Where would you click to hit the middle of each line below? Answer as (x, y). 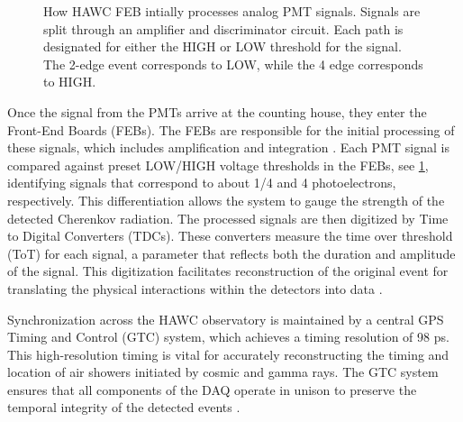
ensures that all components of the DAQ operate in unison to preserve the (212, 389)
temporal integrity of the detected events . (124, 407)
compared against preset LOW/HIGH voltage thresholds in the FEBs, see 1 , (218, 165)
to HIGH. (70, 82)
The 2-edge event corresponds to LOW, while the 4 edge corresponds (233, 64)
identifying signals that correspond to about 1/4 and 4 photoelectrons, (202, 183)
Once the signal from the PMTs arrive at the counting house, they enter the (217, 111)
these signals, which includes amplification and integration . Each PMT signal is (228, 147)
